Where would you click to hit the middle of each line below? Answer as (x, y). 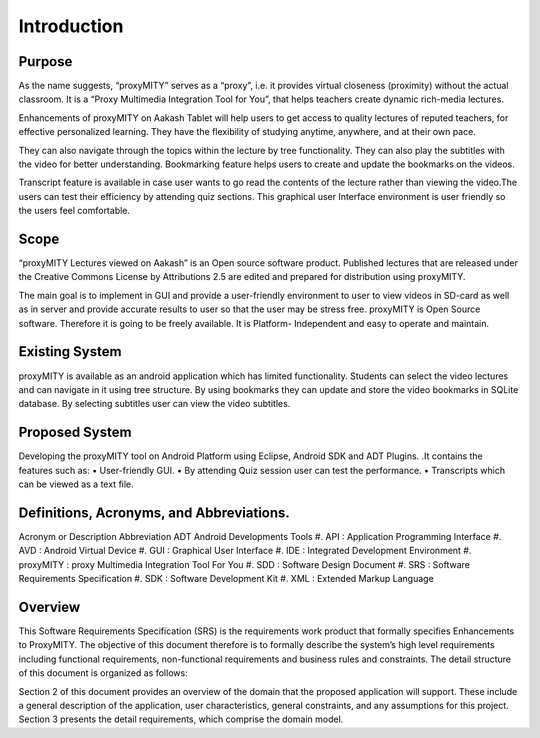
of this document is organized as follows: (103, 673)
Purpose (45, 61)
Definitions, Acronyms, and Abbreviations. (154, 512)
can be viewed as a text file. (76, 484)
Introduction (71, 26)
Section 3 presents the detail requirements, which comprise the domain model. (181, 719)
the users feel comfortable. (74, 211)
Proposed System (75, 432)
